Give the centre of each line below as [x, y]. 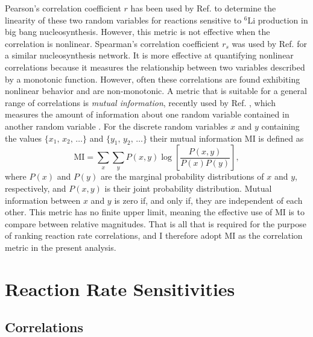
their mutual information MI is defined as [227, 138]
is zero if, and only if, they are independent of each [208, 200]
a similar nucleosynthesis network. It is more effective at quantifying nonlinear [149, 55]
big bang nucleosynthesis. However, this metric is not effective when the [138, 32]
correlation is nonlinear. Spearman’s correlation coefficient [112, 43]
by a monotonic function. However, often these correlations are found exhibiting [153, 79]
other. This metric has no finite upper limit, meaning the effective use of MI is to [155, 212]
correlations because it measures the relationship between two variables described [155, 67]
